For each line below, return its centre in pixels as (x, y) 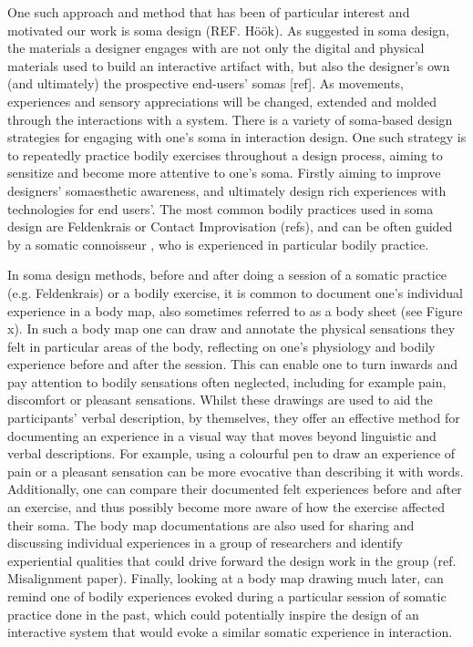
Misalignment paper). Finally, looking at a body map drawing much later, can (226, 578)
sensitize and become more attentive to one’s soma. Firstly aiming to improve (224, 173)
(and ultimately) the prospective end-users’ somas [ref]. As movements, (206, 83)
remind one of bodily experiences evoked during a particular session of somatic (227, 596)
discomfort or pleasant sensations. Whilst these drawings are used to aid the (220, 400)
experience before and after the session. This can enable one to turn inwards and (233, 364)
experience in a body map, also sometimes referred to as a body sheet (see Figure (235, 310)
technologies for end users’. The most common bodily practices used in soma (221, 208)
